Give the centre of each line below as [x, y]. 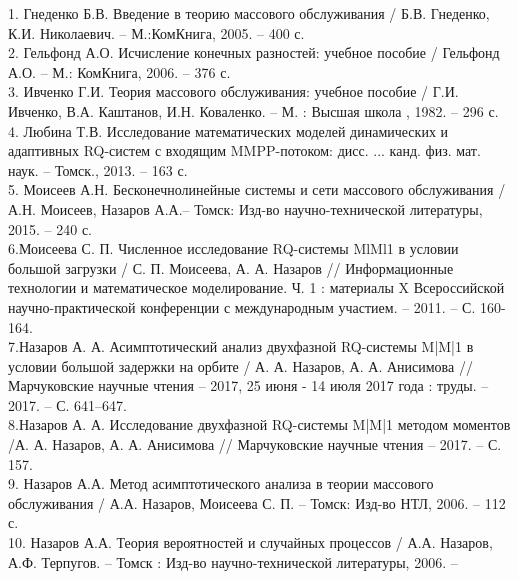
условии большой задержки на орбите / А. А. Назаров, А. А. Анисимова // [240, 365]
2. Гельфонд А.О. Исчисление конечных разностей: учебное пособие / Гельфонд [254, 52]
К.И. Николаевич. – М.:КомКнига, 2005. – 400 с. [156, 32]
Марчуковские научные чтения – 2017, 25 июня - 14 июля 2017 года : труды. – [248, 385]
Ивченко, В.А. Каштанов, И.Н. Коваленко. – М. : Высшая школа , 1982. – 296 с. [253, 110]
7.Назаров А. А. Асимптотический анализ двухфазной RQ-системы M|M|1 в [241, 346]
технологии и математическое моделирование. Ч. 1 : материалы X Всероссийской [256, 287]
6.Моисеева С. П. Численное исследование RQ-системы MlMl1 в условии [233, 248]
